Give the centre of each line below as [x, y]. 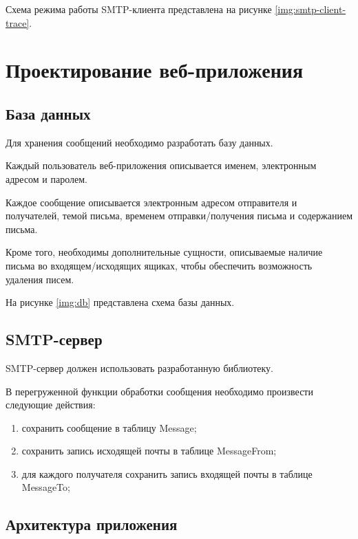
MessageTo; [46, 487]
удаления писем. [40, 279]
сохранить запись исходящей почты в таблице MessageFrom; [149, 451]
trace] [18, 22]
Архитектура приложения [92, 524]
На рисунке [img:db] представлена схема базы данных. [120, 302]
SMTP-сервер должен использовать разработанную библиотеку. [140, 367]
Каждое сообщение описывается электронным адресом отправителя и [151, 202]
